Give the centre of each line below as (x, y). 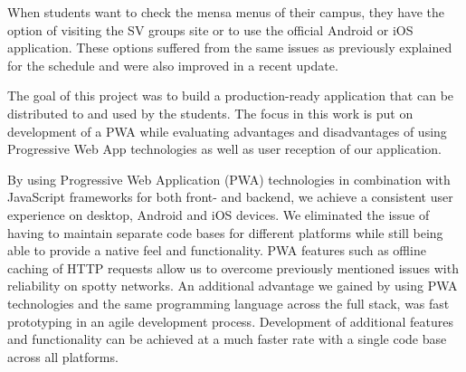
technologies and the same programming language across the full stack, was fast (228, 303)
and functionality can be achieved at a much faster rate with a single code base (227, 339)
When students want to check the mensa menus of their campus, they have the (226, 12)
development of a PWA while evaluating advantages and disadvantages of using (227, 131)
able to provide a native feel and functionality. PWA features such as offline (217, 250)
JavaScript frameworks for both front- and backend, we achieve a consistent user (230, 197)
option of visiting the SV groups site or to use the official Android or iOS (210, 29)
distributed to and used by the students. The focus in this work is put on (210, 113)
